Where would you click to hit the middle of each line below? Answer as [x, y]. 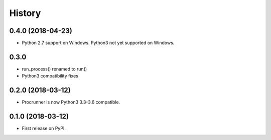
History [25, 13]
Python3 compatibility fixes [50, 76]
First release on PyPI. [44, 128]
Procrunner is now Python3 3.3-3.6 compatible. [71, 102]
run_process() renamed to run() [54, 69]
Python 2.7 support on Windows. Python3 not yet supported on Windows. [98, 43]
